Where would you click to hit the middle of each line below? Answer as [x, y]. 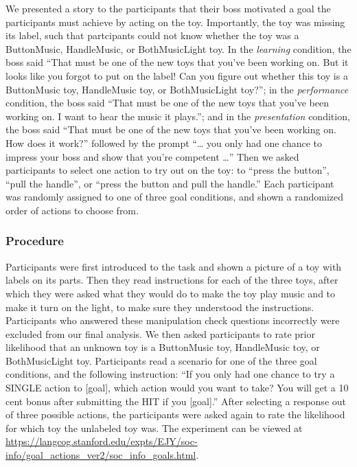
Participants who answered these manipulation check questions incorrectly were [173, 320]
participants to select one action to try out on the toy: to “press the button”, [168, 170]
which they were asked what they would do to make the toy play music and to [171, 293]
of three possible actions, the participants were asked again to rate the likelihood [175, 414]
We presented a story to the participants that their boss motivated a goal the [168, 8]
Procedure [35, 241]
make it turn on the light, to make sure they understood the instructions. [160, 307]
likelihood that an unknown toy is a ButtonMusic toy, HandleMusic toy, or [163, 347]
